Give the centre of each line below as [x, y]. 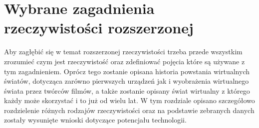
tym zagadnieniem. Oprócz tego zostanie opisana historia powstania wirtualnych [127, 71]
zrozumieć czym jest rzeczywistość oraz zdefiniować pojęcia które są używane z [125, 61]
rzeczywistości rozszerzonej [99, 28]
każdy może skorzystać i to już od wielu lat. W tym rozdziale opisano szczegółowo [129, 100]
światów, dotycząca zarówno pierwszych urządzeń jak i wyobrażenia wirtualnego [127, 81]
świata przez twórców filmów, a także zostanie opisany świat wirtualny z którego [127, 90]
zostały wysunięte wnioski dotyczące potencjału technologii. [95, 120]
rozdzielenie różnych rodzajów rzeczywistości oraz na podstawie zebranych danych [129, 110]
